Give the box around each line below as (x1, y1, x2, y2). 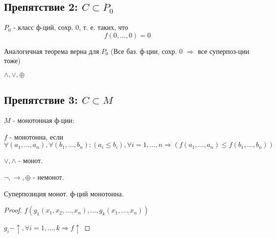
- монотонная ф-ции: (13, 115, 75, 125)
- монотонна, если (9, 131, 63, 142)
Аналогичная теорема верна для (4, 46, 99, 56)
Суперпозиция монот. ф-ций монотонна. (4, 188, 124, 198)
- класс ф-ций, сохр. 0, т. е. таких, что (13, 22, 128, 32)
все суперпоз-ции (198, 46, 250, 56)
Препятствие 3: (4, 92, 78, 107)
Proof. (4, 205, 22, 215)
